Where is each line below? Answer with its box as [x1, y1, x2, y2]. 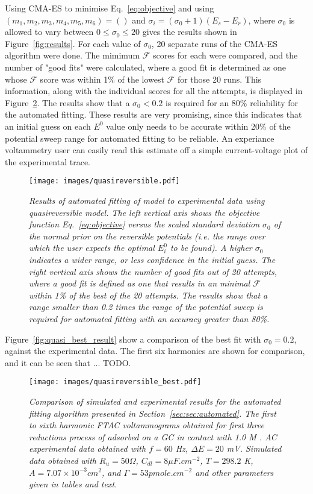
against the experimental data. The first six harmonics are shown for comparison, [5, 344, 305, 357]
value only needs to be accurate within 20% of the [106, 119, 291, 132]
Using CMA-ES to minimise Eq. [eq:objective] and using [5, 2, 214, 14]
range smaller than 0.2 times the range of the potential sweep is [29, 300, 263, 313]
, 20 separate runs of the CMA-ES [151, 37, 278, 49]
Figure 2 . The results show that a [5, 96, 130, 109]
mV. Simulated [226, 442, 282, 455]
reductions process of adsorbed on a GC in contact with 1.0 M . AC [29, 430, 277, 443]
